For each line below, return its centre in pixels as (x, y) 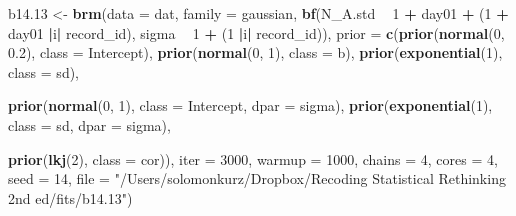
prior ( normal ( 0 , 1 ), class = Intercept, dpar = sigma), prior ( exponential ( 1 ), (250, 105)
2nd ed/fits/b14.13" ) (70, 197)
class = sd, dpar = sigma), (89, 124)
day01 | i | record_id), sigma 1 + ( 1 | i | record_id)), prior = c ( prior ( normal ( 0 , (256, 32)
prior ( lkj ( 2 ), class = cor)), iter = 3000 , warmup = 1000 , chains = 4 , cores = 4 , (253, 158)
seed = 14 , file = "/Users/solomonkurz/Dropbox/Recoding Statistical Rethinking (257, 178)
